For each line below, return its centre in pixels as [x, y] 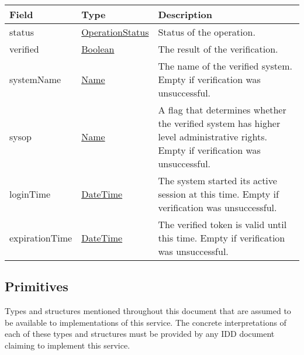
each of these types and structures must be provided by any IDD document [140, 334]
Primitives [37, 286]
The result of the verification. [218, 49]
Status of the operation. [207, 32]
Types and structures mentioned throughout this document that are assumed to [148, 311]
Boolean [98, 49]
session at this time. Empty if [218, 194]
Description [185, 14]
